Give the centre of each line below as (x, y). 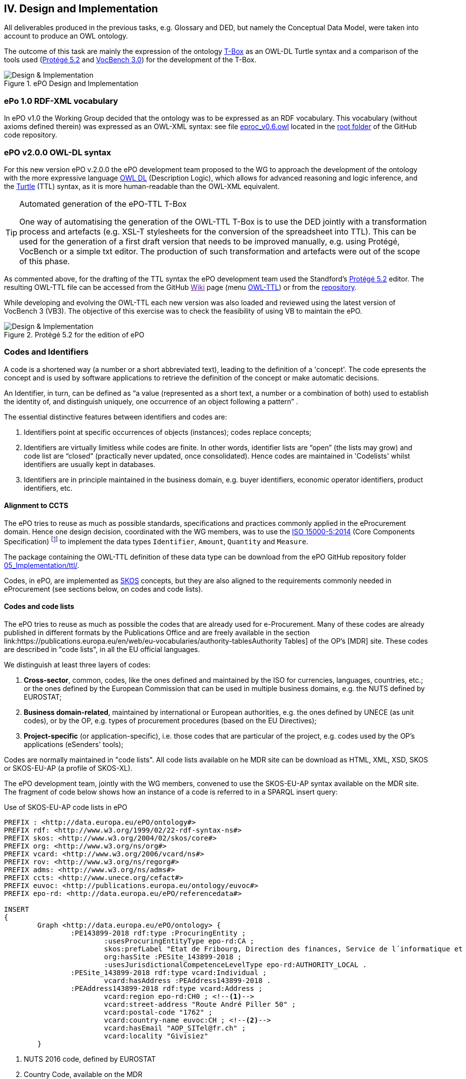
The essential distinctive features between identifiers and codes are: (116, 417)
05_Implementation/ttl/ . (42, 565)
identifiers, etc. (48, 488)
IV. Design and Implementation (81, 9)
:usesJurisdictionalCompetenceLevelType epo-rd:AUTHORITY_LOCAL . (235, 964)
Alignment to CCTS (36, 506)
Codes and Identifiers (47, 352)
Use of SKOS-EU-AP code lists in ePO (66, 807)
